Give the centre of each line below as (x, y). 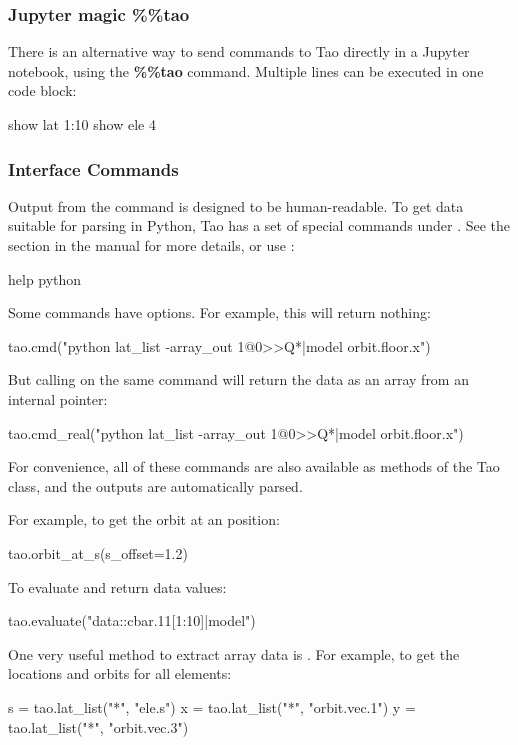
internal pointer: (58, 398)
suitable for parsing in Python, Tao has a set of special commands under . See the (259, 225)
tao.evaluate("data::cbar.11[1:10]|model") (132, 620)
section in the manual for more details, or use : (151, 245)
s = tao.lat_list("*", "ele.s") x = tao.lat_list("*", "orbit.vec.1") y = (212, 706)
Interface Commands (93, 168)
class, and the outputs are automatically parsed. (155, 485)
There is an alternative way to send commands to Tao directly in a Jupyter (239, 51)
